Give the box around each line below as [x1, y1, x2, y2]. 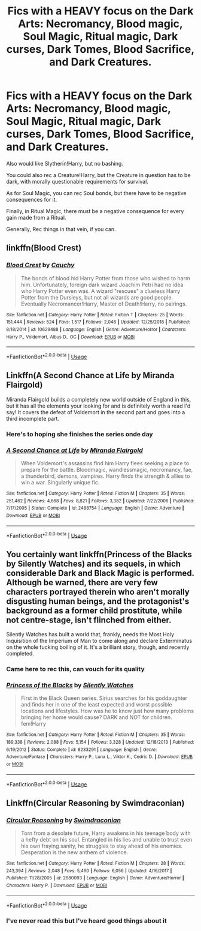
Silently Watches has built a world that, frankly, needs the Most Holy [6, 631, 175, 638]
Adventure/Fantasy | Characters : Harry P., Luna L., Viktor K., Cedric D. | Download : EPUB [6, 754, 193, 760]
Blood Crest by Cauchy [6, 261, 75, 270]
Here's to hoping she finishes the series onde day [6, 430, 154, 438]
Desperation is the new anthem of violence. [20, 848, 129, 856]
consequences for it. [6, 196, 57, 203]
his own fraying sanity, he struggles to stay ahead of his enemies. [20, 842, 183, 849]
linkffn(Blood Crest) [6, 243, 82, 253]
